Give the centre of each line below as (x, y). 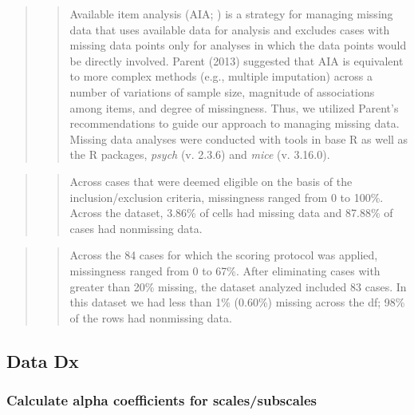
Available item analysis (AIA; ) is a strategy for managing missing (231, 14)
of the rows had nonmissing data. (151, 317)
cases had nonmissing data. (136, 228)
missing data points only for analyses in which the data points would (238, 45)
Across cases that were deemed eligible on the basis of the (211, 181)
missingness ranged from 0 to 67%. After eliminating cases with (225, 270)
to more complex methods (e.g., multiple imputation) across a (221, 76)
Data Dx (43, 360)
